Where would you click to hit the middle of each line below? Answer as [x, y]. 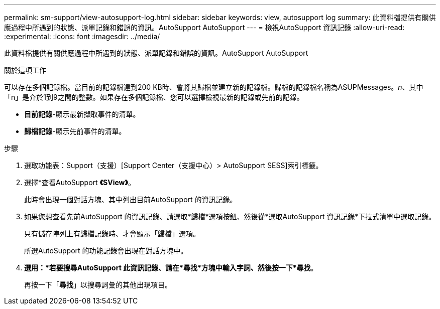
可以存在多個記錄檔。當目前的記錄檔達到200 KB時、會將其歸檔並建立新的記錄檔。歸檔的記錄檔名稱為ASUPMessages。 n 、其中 [214, 87]
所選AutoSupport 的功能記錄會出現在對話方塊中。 [106, 251]
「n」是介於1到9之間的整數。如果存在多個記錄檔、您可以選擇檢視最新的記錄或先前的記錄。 [154, 97]
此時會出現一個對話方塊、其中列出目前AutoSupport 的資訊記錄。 [131, 199]
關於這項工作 [25, 70]
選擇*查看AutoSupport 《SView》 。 [80, 182]
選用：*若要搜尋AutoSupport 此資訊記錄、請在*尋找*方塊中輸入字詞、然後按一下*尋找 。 [171, 268]
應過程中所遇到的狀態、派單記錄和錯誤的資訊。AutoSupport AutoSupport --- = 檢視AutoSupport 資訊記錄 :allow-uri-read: [204, 27]
